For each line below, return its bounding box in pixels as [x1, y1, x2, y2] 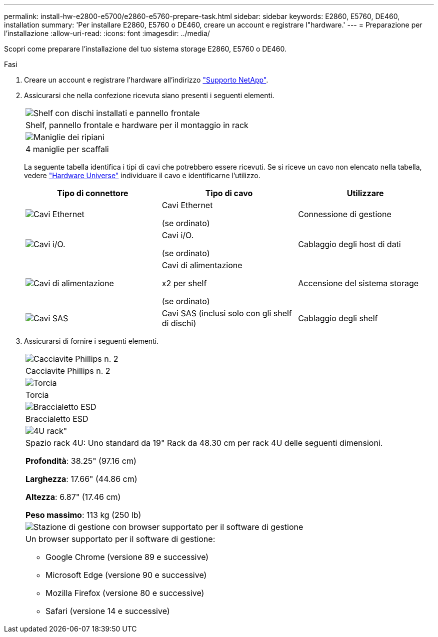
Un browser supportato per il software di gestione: [25, 534, 215, 544]
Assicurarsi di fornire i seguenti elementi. [24, 337, 159, 345]
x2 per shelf [161, 278, 207, 288]
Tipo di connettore [57, 188, 128, 198]
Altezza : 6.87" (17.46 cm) [25, 492, 121, 502]
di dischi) [161, 318, 196, 328]
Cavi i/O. [161, 230, 194, 240]
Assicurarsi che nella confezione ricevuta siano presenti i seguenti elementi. [24, 91, 274, 100]
